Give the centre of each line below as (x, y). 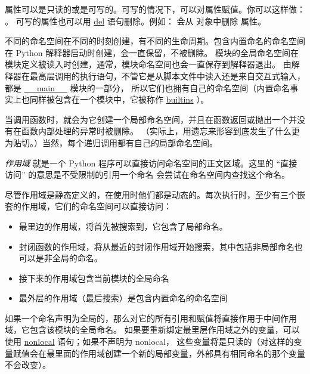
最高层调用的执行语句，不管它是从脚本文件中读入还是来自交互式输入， (167, 75)
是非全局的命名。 (69, 258)
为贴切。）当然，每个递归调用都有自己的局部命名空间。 (111, 142)
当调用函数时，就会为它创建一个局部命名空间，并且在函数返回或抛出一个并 (151, 119)
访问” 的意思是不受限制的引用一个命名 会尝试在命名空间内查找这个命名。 (147, 174)
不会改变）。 (28, 365)
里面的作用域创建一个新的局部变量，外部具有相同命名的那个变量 (180, 353)
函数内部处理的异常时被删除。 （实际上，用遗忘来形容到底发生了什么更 (160, 131)
